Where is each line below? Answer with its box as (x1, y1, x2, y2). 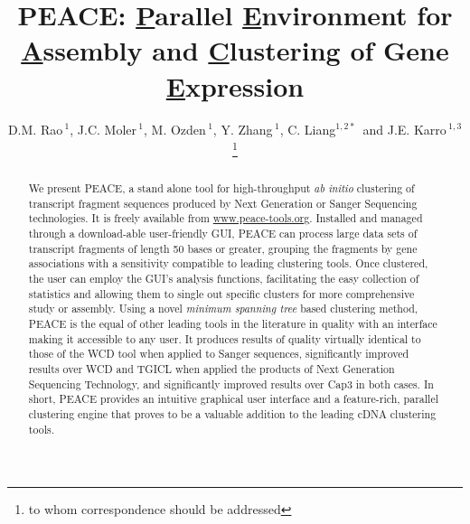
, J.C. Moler (70, 119, 136, 138)
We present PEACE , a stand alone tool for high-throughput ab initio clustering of (28, 181, 415, 196)
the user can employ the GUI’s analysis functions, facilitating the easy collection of (28, 271, 419, 286)
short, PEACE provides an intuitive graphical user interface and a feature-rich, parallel (28, 391, 438, 407)
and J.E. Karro (362, 119, 446, 138)
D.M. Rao (7, 119, 63, 138)
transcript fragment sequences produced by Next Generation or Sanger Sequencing (28, 195, 418, 211)
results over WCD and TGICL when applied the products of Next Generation (28, 361, 395, 377)
